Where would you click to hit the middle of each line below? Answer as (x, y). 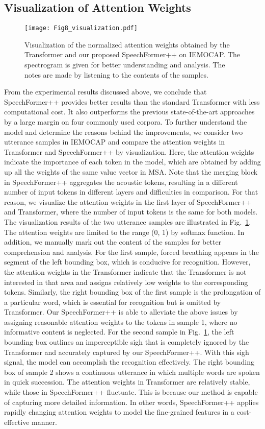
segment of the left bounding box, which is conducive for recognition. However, (127, 262)
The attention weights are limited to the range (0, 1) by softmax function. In (124, 232)
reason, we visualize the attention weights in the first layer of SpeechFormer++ (128, 201)
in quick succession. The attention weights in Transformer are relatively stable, (127, 382)
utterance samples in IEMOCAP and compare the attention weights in (115, 142)
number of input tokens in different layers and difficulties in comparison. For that (131, 192)
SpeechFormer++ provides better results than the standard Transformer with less (132, 101)
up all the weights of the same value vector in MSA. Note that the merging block (131, 171)
